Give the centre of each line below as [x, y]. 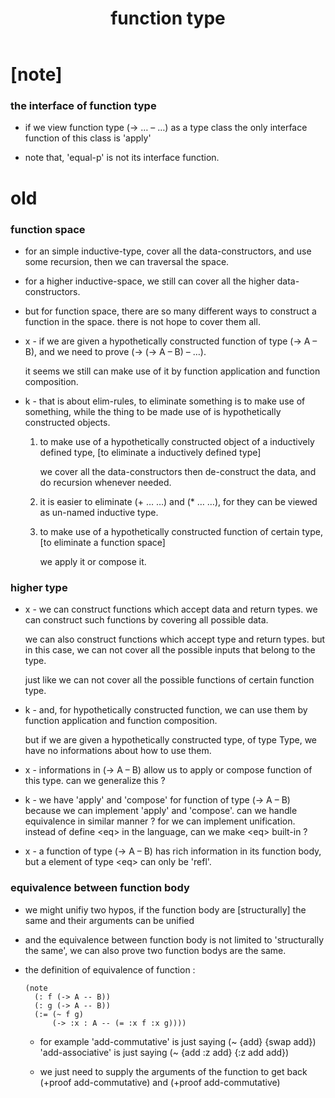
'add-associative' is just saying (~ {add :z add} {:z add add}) [164, 1052]
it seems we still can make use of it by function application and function [172, 371]
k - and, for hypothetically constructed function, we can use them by [166, 710]
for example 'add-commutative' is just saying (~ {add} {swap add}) [178, 1041]
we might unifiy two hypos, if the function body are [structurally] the [165, 909]
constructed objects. [67, 422]
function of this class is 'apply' [88, 138]
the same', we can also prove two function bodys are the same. [155, 950]
